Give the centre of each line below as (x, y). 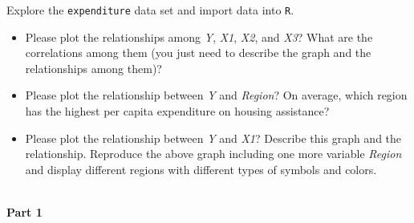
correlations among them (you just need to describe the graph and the (198, 53)
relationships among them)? (93, 68)
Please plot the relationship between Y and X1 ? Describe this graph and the (213, 138)
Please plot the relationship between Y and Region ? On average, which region (216, 95)
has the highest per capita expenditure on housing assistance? (177, 111)
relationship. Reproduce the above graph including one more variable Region (213, 154)
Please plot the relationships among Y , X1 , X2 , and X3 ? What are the (199, 36)
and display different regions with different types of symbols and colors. (201, 169)
